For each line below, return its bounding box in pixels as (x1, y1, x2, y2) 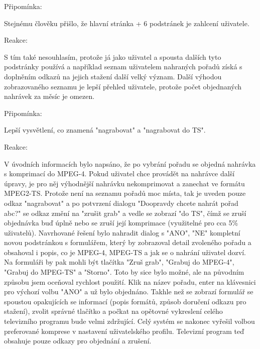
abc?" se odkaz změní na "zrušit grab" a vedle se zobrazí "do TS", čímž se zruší (4, 207, 246, 218)
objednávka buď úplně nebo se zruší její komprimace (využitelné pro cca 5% (4, 217, 238, 228)
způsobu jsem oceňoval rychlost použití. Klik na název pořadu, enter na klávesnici (4, 276, 256, 287)
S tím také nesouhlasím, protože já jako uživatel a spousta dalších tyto (4, 51, 221, 62)
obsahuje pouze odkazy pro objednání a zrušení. (4, 335, 152, 346)
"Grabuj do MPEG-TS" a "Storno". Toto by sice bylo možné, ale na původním (4, 267, 244, 277)
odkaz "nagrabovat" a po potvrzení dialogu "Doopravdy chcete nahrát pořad (4, 197, 238, 208)
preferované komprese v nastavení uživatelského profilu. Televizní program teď (4, 325, 244, 336)
